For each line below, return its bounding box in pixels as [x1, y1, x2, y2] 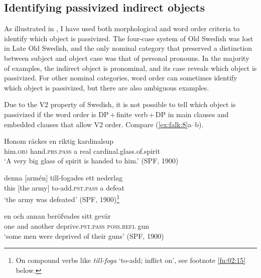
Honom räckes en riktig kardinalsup [4, 136, 114, 146]
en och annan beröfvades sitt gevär [4, 211, 111, 221]
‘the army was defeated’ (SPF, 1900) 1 [4, 193, 119, 204]
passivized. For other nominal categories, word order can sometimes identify [4, 72, 237, 83]
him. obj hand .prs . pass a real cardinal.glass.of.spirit [4, 145, 160, 156]
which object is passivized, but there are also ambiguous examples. [4, 82, 209, 92]
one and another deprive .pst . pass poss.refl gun [4, 220, 150, 231]
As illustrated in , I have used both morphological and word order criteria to [4, 23, 240, 34]
